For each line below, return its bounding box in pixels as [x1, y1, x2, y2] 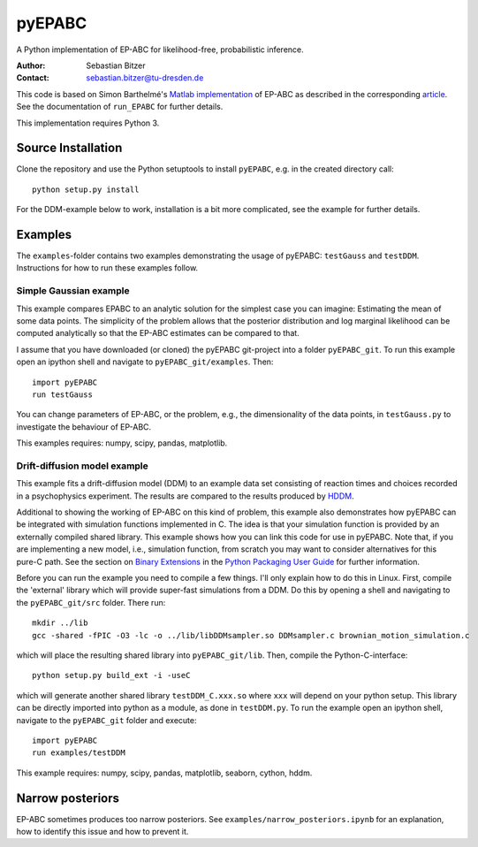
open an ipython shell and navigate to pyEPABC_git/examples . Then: [16, 356, 274, 367]
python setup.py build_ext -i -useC [32, 670, 191, 681]
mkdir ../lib [32, 618, 88, 628]
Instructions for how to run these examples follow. [16, 263, 199, 273]
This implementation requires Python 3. [16, 118, 160, 128]
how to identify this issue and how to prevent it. [16, 827, 189, 836]
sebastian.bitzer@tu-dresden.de [86, 72, 204, 83]
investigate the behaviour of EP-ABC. [16, 421, 152, 432]
